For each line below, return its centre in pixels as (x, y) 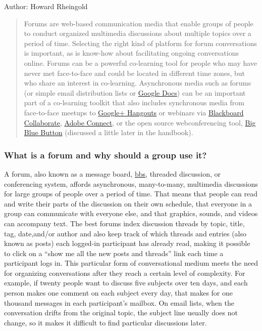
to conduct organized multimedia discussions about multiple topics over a (138, 33)
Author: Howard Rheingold (46, 6)
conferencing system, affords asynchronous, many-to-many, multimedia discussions (131, 183)
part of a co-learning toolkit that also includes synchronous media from (134, 102)
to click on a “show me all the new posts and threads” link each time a (114, 253)
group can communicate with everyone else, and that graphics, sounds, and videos (131, 213)
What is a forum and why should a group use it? (106, 155)
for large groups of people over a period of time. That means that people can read (131, 194)
